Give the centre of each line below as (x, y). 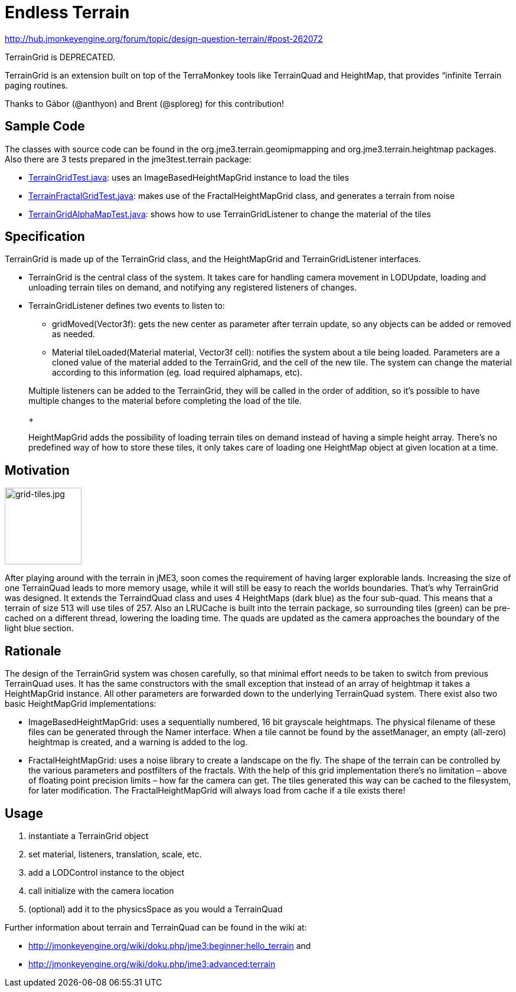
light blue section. (39, 628)
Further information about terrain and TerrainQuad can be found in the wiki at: (156, 927)
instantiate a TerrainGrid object (89, 836)
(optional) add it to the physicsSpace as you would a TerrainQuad (156, 909)
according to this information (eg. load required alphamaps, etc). (177, 373)
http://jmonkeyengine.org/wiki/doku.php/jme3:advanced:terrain (152, 964)
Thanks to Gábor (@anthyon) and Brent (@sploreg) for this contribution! (144, 103)
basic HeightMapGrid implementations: (81, 704)
